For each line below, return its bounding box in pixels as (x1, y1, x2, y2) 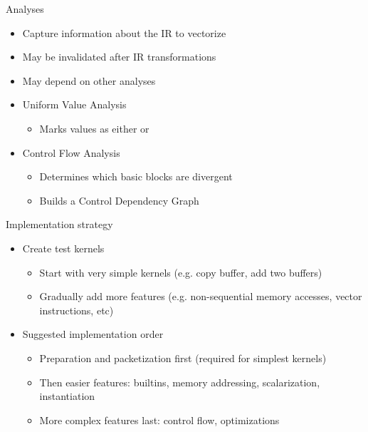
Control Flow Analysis (22, 145, 120, 160)
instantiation (39, 389, 95, 403)
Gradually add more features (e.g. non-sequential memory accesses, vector (39, 289, 362, 304)
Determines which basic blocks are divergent (39, 169, 233, 184)
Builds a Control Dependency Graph (39, 192, 199, 207)
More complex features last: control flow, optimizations (39, 412, 280, 427)
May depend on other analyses (22, 73, 156, 88)
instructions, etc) (39, 302, 114, 317)
